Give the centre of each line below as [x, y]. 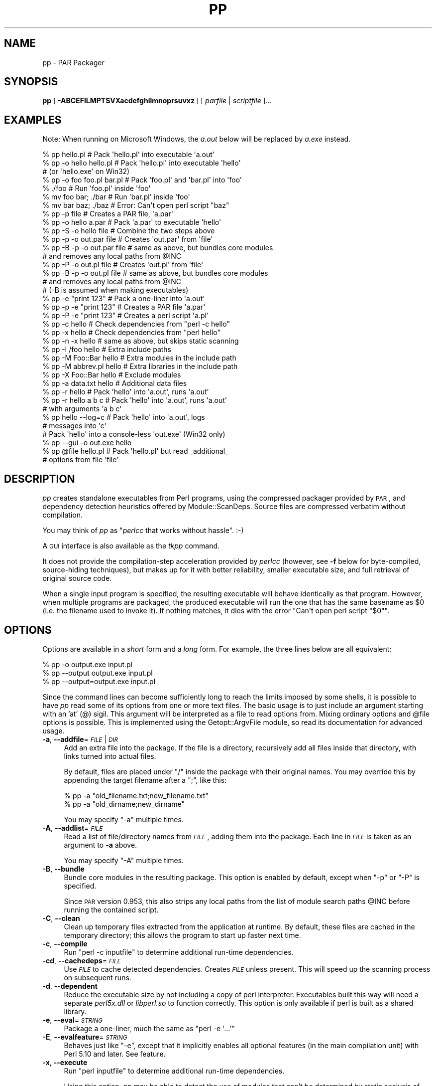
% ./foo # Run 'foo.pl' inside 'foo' [97, 188]
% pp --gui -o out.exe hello [87, 443]
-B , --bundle [63, 869]
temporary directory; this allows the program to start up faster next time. [182, 935]
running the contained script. [111, 909]
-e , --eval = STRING [72, 1020]
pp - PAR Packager [73, 62]
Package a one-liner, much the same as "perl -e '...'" [149, 1028]
